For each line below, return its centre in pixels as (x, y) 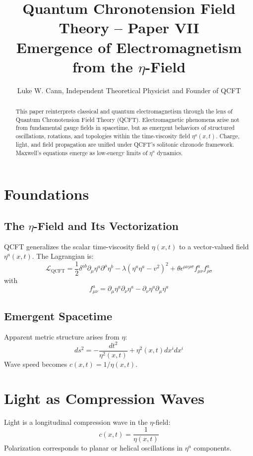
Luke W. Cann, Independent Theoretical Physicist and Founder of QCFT (129, 90)
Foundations (47, 194)
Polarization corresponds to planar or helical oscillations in (94, 448)
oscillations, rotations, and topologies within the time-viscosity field (103, 136)
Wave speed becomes (36, 364)
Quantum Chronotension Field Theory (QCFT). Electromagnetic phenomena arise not (127, 119)
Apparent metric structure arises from (62, 336)
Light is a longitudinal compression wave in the (76, 422)
